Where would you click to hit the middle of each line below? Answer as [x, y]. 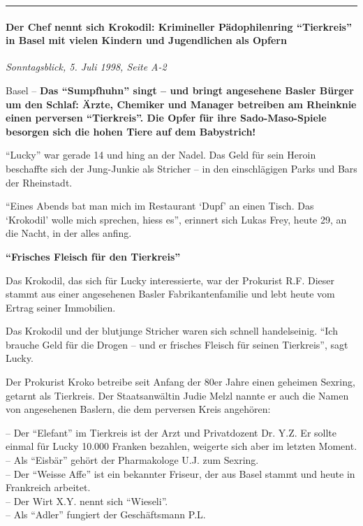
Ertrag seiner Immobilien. [61, 307]
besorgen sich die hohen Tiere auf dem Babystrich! [131, 131]
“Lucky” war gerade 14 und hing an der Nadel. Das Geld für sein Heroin [161, 155]
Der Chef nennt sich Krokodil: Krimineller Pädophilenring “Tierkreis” [179, 26]
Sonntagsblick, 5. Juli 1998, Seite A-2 [86, 67]
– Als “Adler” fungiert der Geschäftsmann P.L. [106, 514]
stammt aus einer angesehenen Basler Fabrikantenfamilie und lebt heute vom [170, 294]
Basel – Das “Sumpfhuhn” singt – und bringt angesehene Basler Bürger [180, 90]
